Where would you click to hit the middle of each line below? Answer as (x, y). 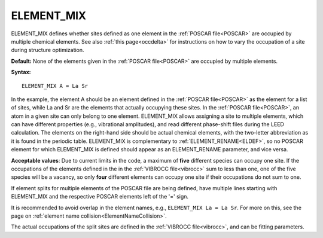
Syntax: (21, 72)
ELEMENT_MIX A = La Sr (55, 86)
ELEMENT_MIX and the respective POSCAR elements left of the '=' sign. (100, 197)
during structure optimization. (48, 50)
